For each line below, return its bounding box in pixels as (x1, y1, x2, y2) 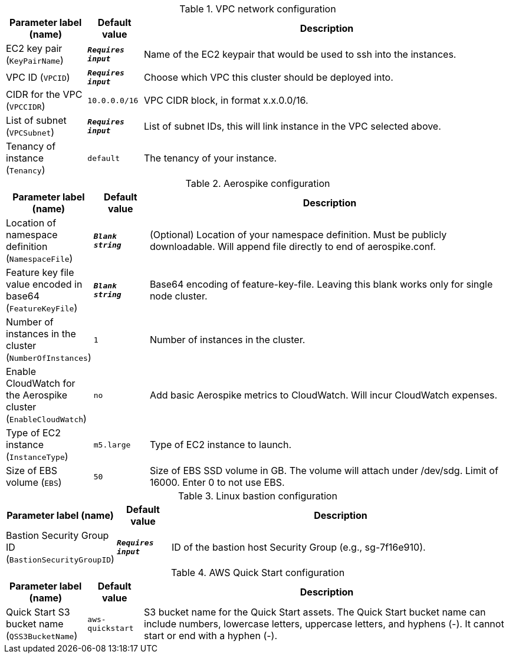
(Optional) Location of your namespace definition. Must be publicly (149, 229, 447, 241)
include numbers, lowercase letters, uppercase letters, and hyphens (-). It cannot (144, 618, 504, 630)
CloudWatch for (6, 377, 75, 389)
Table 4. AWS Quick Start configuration (170, 567, 345, 578)
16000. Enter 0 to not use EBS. (149, 476, 285, 488)
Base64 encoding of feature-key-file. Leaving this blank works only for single (149, 278, 493, 290)
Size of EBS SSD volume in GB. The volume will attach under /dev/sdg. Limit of (149, 465, 498, 476)
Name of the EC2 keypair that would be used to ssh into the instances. (144, 48, 457, 60)
